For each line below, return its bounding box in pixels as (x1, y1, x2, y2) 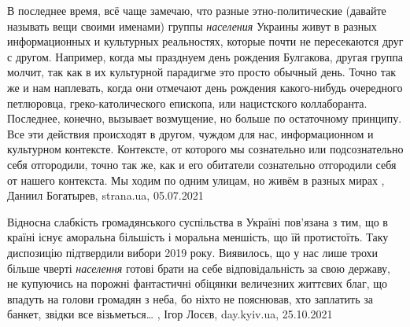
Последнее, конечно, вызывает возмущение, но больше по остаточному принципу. (7, 110, 402, 127)
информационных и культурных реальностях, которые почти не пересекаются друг (7, 33, 404, 50)
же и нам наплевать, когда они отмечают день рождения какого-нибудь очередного (7, 79, 403, 95)
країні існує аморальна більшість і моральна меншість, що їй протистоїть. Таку (7, 229, 389, 245)
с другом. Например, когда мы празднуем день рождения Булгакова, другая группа (7, 48, 403, 64)
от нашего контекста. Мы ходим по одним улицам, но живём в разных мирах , (7, 171, 385, 188)
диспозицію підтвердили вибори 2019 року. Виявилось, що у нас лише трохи (7, 244, 379, 260)
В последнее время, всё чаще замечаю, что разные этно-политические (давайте (7, 2, 386, 18)
